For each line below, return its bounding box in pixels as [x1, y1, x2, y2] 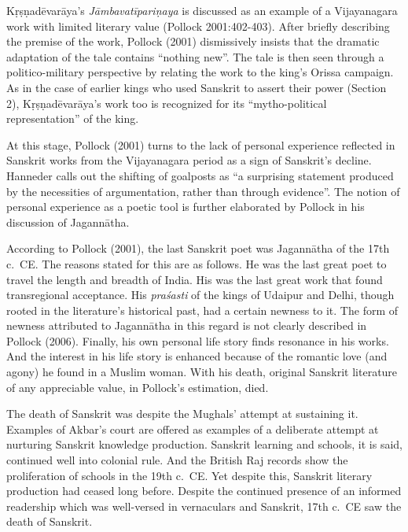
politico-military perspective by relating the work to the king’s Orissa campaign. [6, 64, 394, 80]
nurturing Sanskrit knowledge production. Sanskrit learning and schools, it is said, [6, 436, 403, 453]
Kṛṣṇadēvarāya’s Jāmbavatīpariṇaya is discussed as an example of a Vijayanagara [6, 2, 398, 18]
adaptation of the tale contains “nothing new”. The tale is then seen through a [6, 48, 384, 65]
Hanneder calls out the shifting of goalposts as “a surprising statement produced [6, 167, 394, 183]
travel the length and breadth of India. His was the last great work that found [6, 271, 383, 287]
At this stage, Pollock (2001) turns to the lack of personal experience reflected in [6, 136, 395, 153]
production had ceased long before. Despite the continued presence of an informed [6, 482, 402, 499]
